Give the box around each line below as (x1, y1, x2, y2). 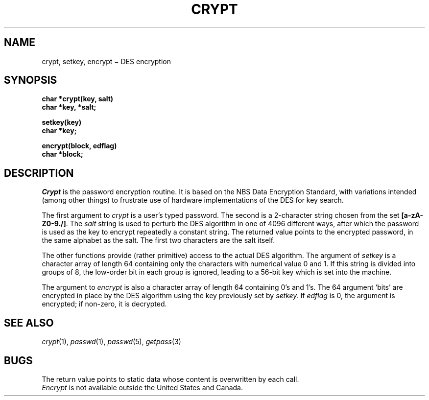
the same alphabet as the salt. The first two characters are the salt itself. (42, 236, 275, 245)
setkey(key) (42, 118, 82, 127)
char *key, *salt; (42, 103, 96, 112)
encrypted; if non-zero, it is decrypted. (42, 300, 167, 308)
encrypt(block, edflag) (42, 141, 117, 150)
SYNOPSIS (4, 74, 57, 87)
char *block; (42, 150, 83, 159)
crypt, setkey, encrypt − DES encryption (42, 57, 171, 66)
